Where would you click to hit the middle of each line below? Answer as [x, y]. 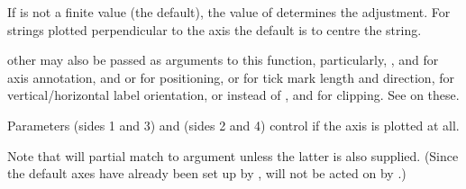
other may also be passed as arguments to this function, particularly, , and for [223, 60]
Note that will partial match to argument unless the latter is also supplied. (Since [233, 155]
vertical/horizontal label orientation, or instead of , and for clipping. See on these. [233, 95]
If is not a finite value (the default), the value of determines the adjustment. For [229, 12]
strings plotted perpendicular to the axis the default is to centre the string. [215, 29]
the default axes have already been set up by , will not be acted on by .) [207, 173]
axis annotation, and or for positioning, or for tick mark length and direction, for [231, 77]
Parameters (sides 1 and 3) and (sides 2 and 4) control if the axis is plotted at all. [233, 125]
